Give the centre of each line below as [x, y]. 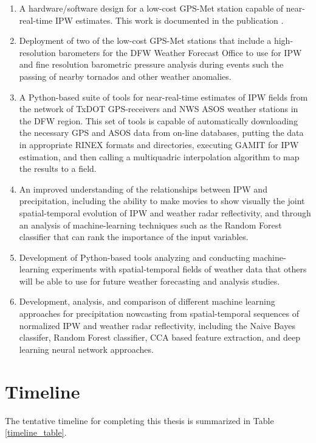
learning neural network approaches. [86, 349]
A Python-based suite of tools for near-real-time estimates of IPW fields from [163, 97]
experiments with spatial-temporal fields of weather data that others [179, 269]
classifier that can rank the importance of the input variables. [134, 237]
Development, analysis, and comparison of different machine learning [147, 301]
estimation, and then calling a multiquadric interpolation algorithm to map [159, 156]
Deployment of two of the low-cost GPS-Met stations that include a [145, 41]
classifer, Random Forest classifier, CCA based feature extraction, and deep [160, 337]
